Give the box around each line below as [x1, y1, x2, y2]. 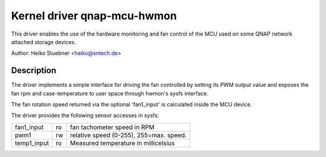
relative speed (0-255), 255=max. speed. [69, 130, 187, 139]
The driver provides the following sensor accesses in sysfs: [11, 112, 159, 119]
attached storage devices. [11, 38, 77, 45]
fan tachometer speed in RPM [69, 123, 155, 131]
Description [11, 65, 57, 75]
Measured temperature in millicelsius [69, 139, 175, 147]
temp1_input [14, 139, 50, 147]
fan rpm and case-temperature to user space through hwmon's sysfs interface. [11, 89, 208, 97]
